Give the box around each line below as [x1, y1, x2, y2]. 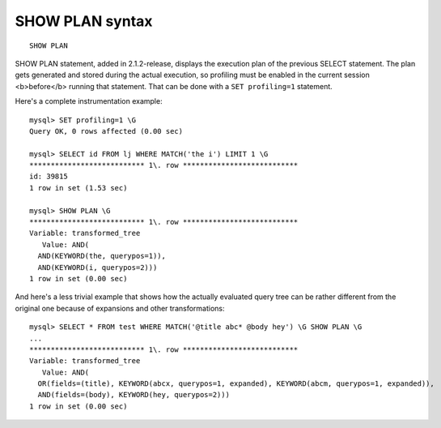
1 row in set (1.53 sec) [29, 183, 128, 192]
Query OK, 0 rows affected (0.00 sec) [29, 126, 184, 135]
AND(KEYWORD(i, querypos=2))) [37, 263, 158, 272]
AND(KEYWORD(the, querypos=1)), [37, 251, 166, 261]
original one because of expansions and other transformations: [15, 303, 225, 313]
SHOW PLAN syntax [15, 12, 153, 30]
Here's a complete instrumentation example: [15, 96, 163, 106]
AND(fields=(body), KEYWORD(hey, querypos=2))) [37, 390, 231, 400]
